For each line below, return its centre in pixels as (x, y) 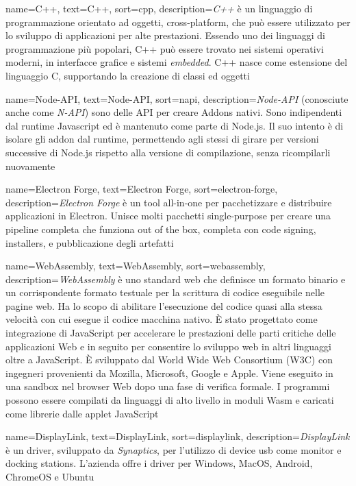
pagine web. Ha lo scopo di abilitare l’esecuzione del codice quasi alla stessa (164, 305)
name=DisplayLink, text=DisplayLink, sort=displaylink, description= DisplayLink (178, 436)
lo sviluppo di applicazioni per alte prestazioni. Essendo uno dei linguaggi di (165, 35)
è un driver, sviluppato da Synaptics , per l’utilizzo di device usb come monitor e (174, 449)
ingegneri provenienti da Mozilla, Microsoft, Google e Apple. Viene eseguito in (169, 373)
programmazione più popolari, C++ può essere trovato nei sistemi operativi (165, 48)
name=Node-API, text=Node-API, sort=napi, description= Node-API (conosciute (177, 98)
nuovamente (30, 166)
